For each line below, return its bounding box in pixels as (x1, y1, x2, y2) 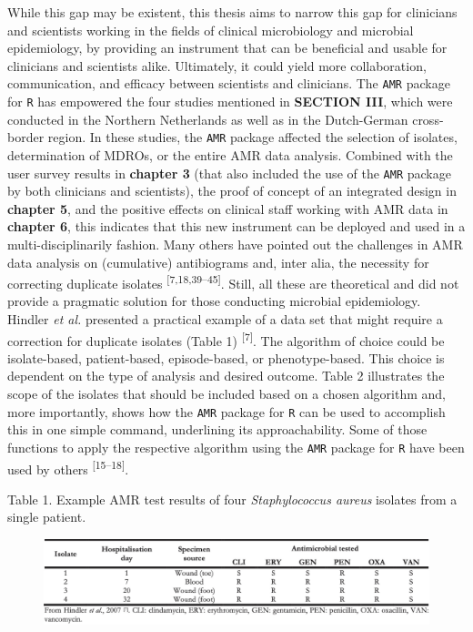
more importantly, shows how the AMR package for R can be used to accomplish (7, 402, 446, 421)
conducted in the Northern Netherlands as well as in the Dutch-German (7, 109, 408, 128)
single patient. (7, 507, 86, 526)
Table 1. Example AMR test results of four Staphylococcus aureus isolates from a (7, 489, 458, 508)
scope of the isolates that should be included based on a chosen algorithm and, (7, 384, 446, 403)
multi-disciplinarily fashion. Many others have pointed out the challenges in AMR (7, 234, 463, 253)
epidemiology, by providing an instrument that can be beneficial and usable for (7, 38, 448, 57)
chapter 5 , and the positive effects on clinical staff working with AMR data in (7, 199, 448, 218)
